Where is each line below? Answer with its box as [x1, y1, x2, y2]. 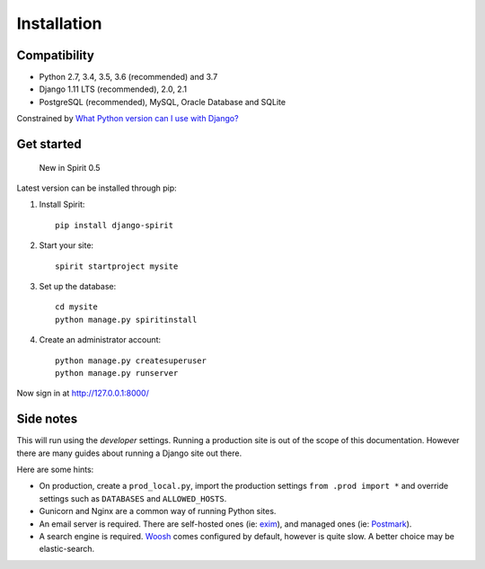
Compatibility [16, 48, 94, 63]
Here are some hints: [16, 464, 94, 476]
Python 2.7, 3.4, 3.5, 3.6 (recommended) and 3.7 [39, 72, 218, 83]
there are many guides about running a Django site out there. [16, 448, 242, 458]
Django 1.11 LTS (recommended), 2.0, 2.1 [39, 84, 188, 94]
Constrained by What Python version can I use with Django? [16, 113, 239, 124]
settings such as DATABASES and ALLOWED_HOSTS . [39, 493, 227, 503]
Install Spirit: [39, 199, 85, 210]
